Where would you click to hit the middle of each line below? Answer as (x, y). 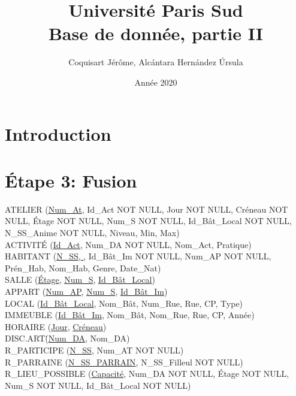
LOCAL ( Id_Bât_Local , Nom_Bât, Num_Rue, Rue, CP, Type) (124, 303)
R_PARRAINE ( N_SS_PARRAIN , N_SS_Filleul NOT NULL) (124, 362)
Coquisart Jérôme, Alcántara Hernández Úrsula (156, 62)
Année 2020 (156, 82)
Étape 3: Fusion (71, 180)
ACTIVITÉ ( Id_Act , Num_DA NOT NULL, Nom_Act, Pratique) (128, 244)
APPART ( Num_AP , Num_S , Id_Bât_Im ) (86, 291)
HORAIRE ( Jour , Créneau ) (56, 326)
